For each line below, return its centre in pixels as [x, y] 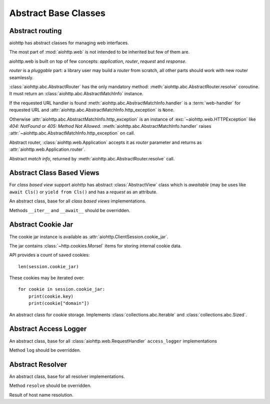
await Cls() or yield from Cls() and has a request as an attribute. [83, 192]
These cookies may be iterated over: [47, 278]
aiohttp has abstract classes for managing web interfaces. [69, 43]
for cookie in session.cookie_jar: [62, 289]
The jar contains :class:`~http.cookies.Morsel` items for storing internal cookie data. [95, 246]
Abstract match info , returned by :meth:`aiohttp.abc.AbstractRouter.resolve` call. [92, 158]
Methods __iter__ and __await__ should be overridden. [70, 210]
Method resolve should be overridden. [50, 385]
